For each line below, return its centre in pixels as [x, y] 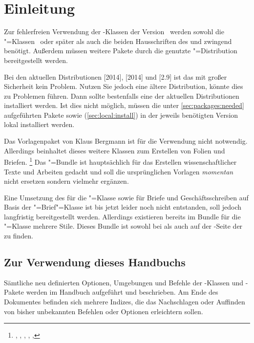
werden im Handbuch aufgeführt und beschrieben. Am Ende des [122, 292]
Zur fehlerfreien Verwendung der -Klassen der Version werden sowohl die [114, 32]
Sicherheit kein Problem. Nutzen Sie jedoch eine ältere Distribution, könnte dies [124, 86]
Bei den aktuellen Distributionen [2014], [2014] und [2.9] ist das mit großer [116, 76]
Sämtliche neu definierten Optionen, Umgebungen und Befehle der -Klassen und [124, 282]
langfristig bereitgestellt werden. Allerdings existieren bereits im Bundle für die [122, 216]
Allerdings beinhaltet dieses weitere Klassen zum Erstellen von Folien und [115, 150]
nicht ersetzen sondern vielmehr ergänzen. [66, 181]
